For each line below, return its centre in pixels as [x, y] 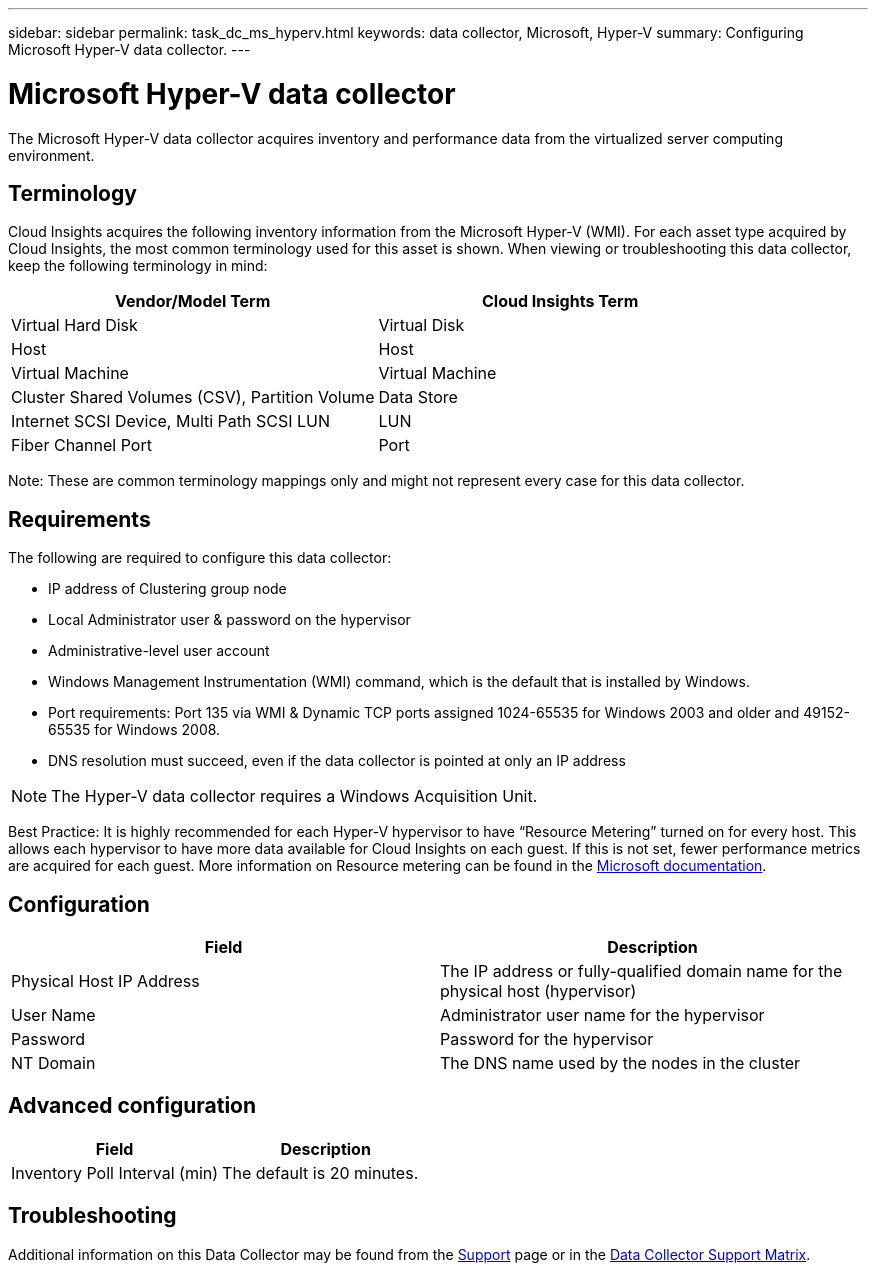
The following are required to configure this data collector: [200, 558]
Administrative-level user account [159, 651]
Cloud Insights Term [560, 301]
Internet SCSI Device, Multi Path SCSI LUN [171, 421]
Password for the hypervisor [547, 1039]
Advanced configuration [132, 1106]
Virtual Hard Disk [74, 325]
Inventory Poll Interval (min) [115, 1172]
